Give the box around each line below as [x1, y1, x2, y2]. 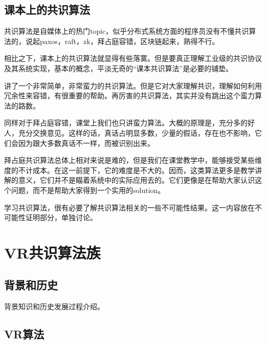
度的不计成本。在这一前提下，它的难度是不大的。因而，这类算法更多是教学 [4, 164, 255, 175]
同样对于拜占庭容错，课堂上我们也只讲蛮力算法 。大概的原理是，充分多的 [4, 117, 248, 128]
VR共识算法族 [4, 242, 101, 263]
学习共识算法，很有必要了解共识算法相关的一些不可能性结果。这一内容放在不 [4, 202, 262, 212]
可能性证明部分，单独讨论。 [4, 212, 97, 223]
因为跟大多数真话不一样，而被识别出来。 [18, 137, 154, 148]
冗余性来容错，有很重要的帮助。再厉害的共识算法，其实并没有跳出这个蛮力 [4, 90, 255, 101]
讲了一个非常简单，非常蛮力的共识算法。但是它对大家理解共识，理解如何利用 [4, 80, 262, 91]
